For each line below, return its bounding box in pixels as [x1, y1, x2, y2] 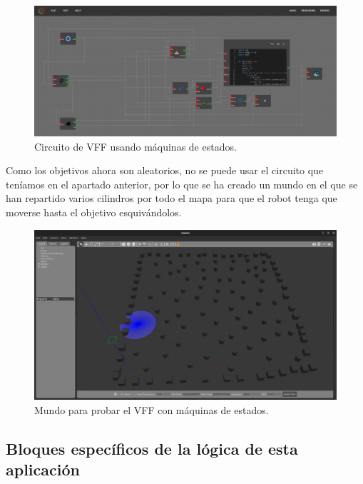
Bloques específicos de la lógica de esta [6, 437, 298, 459]
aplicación [6, 458, 80, 480]
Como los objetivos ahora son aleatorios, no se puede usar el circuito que [6, 163, 324, 178]
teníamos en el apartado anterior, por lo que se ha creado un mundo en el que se [6, 176, 358, 191]
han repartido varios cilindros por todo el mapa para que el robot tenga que [6, 191, 337, 206]
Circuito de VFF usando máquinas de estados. [34, 138, 237, 153]
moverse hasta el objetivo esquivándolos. [6, 204, 182, 219]
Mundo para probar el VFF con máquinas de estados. [34, 402, 269, 417]
